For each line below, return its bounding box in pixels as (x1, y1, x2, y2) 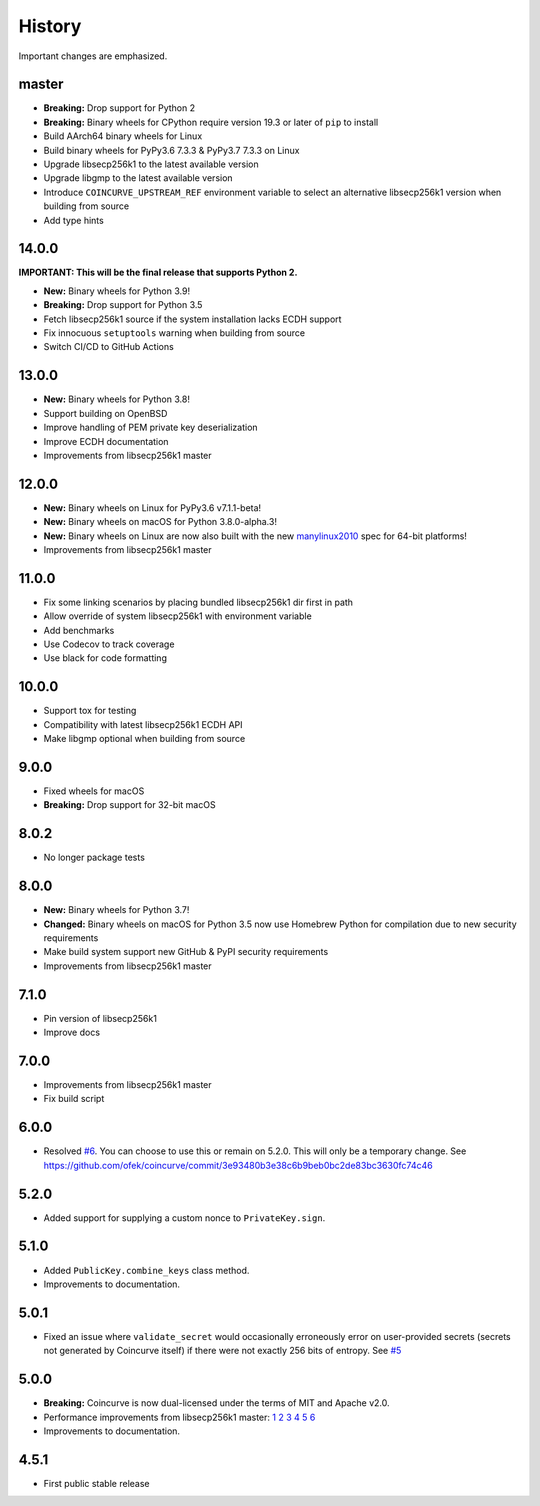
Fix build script (43, 1093, 105, 1105)
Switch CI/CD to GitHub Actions (43, 341, 174, 353)
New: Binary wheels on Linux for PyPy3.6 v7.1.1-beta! (43, 501, 262, 514)
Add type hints (43, 214, 104, 226)
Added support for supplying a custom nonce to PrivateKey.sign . (43, 1211, 326, 1224)
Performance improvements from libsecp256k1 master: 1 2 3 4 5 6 (43, 1411, 316, 1423)
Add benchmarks (43, 624, 115, 636)
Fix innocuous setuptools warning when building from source (43, 327, 305, 339)
